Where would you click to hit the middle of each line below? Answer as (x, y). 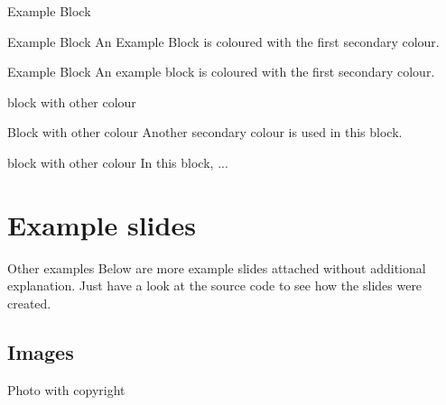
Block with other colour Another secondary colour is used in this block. (205, 132)
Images (41, 351)
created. (29, 303)
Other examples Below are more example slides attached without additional (217, 267)
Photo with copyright (66, 389)
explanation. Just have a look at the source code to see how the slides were (215, 285)
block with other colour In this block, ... (118, 162)
